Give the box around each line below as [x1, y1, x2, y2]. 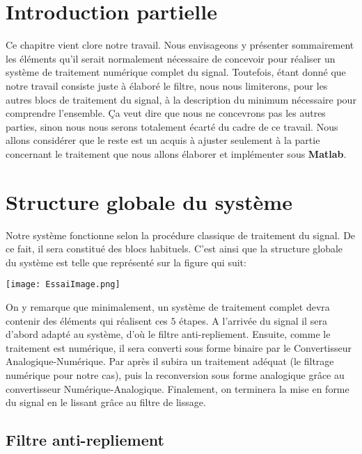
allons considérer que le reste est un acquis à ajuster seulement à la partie [6, 133, 320, 147]
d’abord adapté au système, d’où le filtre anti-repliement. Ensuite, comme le [6, 327, 331, 341]
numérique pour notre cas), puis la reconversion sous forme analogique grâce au [6, 368, 345, 382]
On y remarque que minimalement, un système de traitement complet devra [6, 300, 330, 314]
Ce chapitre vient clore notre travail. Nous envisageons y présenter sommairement [6, 38, 354, 52]
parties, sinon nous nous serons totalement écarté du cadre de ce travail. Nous [6, 119, 338, 133]
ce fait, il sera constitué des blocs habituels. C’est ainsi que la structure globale [6, 241, 343, 256]
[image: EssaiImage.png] [6, 279, 120, 290]
